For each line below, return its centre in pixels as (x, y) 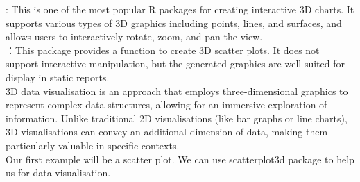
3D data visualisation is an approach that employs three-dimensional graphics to (177, 91)
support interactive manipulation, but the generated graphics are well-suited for (175, 64)
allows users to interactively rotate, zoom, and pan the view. (134, 36)
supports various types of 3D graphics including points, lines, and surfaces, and (174, 23)
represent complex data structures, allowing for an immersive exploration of (166, 105)
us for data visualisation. (58, 173)
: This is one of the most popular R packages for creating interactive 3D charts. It (180, 9)
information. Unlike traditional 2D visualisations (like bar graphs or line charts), (177, 118)
